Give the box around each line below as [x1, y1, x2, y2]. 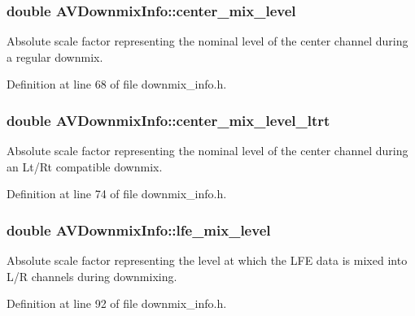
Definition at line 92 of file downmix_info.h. [7, 295, 227, 312]
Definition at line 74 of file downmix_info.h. [7, 185, 227, 202]
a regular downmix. [7, 48, 103, 65]
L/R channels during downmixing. [7, 267, 177, 284]
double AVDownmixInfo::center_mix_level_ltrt [7, 110, 330, 130]
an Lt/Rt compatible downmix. [7, 158, 163, 175]
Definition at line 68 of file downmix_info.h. [7, 76, 227, 93]
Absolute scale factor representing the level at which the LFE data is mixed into [7, 252, 408, 269]
